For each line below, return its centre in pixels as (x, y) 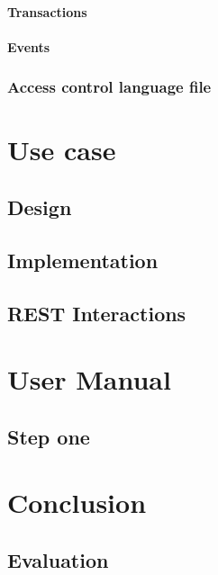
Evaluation (58, 559)
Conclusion (77, 503)
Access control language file (109, 87)
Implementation (83, 260)
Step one (49, 436)
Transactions (47, 11)
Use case (62, 150)
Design (40, 207)
